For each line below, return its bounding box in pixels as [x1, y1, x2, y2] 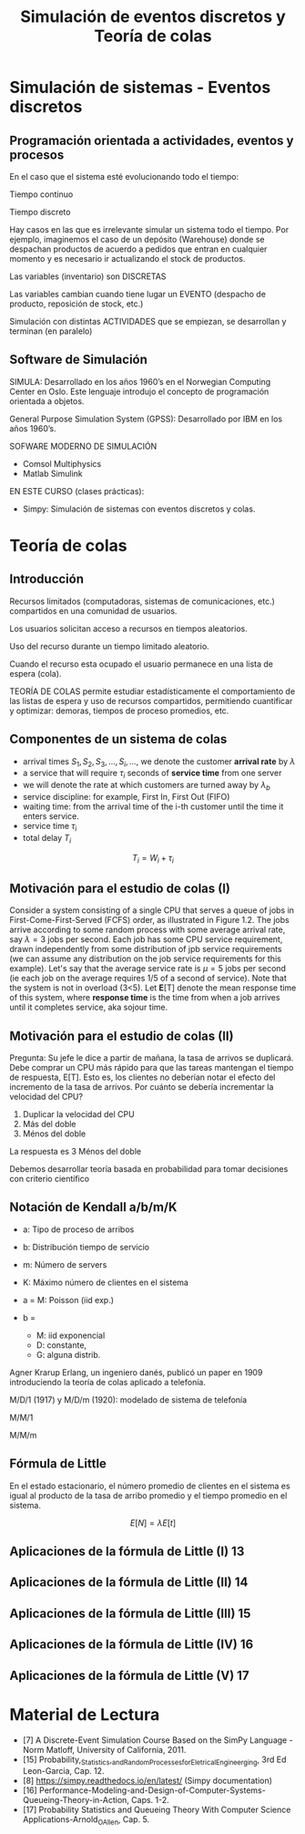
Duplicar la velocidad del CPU [22, 1109, 135, 1120]
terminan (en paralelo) [9, 326, 93, 337]
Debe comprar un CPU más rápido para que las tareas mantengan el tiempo [9, 1062, 294, 1073]
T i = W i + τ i [131, 852, 175, 865]
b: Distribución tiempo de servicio [22, 1241, 150, 1252]
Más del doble [22, 1119, 76, 1130]
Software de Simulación [9, 352, 148, 368]
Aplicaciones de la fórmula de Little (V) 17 [9, 1667, 249, 1684]
